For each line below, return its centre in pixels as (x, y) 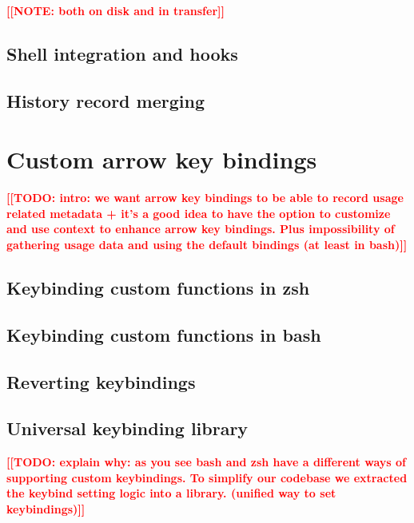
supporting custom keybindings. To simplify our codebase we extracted (207, 477)
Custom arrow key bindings (162, 159)
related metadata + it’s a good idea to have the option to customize (199, 213)
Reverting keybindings (101, 381)
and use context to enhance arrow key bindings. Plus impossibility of (201, 229)
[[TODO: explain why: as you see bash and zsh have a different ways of (206, 462)
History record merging (105, 100)
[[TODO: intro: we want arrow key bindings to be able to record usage (205, 198)
